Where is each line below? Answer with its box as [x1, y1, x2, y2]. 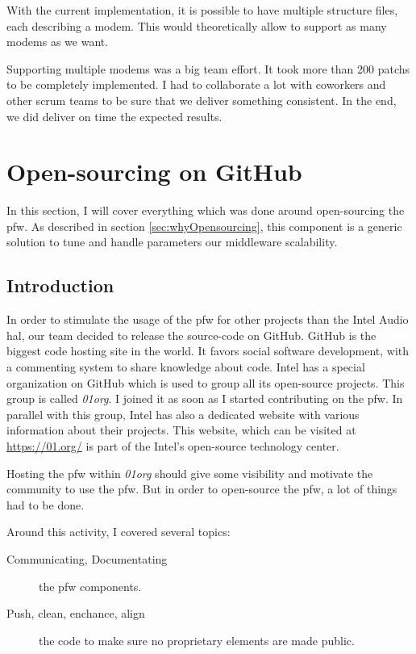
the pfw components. [39, 577, 142, 594]
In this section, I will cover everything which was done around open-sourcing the [6, 202, 405, 219]
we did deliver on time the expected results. [6, 107, 223, 124]
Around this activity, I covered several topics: [6, 523, 231, 540]
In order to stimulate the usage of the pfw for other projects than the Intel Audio [6, 311, 409, 328]
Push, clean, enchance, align [6, 605, 145, 622]
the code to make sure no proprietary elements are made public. [39, 631, 355, 648]
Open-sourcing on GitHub [6, 155, 302, 188]
